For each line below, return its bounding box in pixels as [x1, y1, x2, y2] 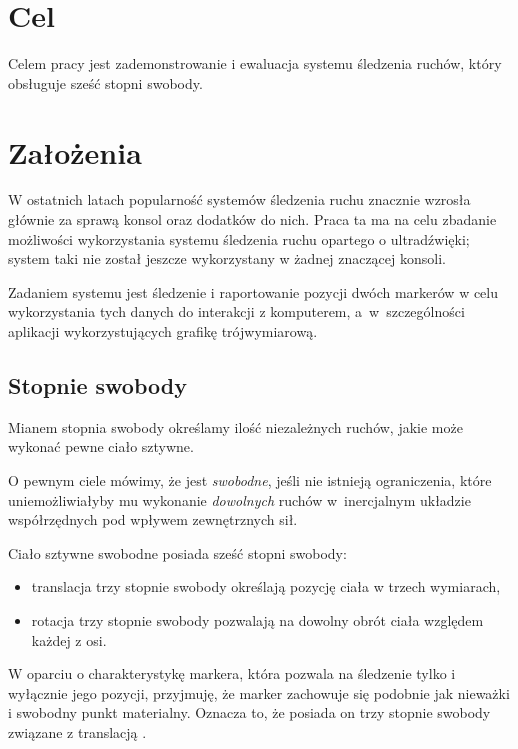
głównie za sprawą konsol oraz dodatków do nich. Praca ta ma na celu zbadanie [8, 209, 497, 230]
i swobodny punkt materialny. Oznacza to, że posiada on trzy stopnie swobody [8, 702, 491, 723]
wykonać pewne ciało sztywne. [8, 436, 194, 457]
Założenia [8, 131, 142, 172]
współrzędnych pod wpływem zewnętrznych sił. [8, 509, 298, 530]
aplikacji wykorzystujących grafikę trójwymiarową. [8, 321, 318, 341]
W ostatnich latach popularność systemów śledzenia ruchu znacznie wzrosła [8, 189, 471, 210]
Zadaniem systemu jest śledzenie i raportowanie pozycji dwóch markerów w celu [8, 281, 499, 302]
